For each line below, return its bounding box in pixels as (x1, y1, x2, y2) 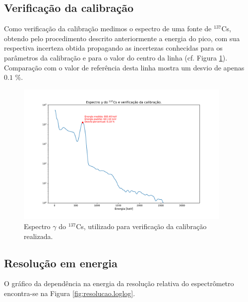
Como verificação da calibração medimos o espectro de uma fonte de (4, 23, 212, 34)
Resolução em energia (4, 255, 118, 270)
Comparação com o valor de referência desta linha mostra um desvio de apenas (4, 62, 245, 72)
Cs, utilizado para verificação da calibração (76, 221, 207, 231)
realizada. (24, 231, 53, 241)
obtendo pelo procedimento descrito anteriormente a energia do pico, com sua (4, 33, 240, 43)
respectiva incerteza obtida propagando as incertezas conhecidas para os (4, 43, 223, 53)
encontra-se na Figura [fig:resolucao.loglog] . (4, 288, 135, 298)
